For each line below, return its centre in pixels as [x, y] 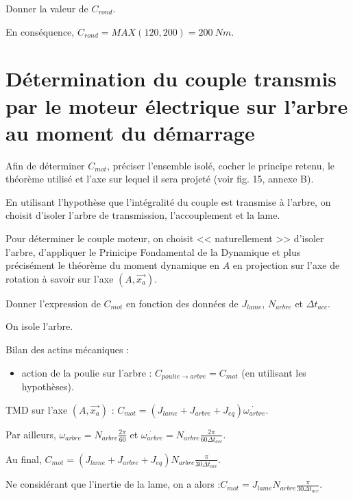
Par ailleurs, [31, 434]
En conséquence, [40, 31]
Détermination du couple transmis [171, 79]
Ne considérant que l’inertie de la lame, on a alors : [113, 484]
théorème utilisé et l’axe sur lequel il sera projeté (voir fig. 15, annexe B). [160, 179]
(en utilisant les [274, 372]
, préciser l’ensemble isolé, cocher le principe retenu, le [221, 165]
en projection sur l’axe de [286, 265]
